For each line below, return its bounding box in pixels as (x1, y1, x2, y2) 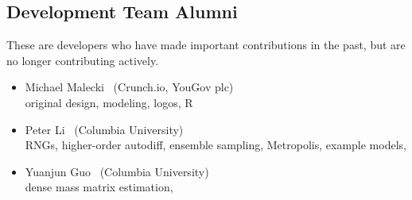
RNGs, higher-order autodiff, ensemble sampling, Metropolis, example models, (25, 137, 406, 153)
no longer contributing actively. (6, 52, 159, 68)
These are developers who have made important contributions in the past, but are (6, 37, 406, 53)
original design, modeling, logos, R (25, 94, 193, 110)
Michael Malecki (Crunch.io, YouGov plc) (25, 79, 234, 95)
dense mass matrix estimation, (25, 179, 173, 195)
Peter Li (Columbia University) (25, 121, 184, 137)
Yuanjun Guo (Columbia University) (25, 163, 209, 179)
